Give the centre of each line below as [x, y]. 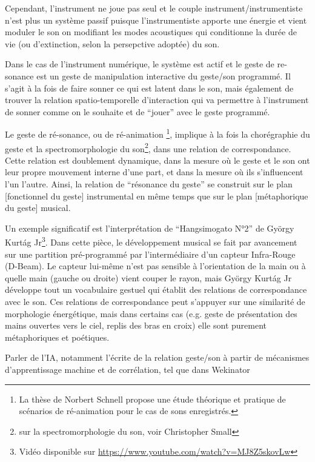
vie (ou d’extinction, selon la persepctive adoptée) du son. [112, 43]
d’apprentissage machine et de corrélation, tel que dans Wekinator [128, 369]
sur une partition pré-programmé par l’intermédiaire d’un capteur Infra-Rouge [150, 254]
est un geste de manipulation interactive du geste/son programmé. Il [164, 75]
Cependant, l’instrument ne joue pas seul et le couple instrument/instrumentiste [154, 8]
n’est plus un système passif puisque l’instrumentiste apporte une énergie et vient [156, 20]
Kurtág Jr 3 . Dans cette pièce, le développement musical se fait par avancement [151, 241]
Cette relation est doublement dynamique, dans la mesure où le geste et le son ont [157, 160]
